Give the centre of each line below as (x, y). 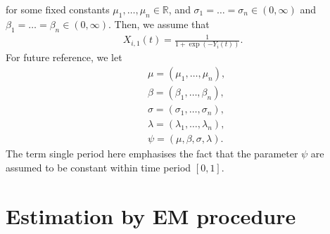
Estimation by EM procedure (151, 215)
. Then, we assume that (159, 24)
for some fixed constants (58, 9)
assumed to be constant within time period (99, 167)
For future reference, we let (64, 57)
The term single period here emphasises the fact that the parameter (152, 154)
